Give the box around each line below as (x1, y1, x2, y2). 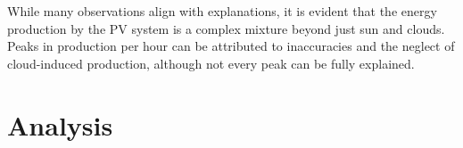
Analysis (7, 106, 113, 143)
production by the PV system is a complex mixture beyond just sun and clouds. (7, 19, 445, 37)
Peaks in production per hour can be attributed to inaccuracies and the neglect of (7, 37, 455, 55)
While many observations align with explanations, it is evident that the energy (7, 2, 437, 20)
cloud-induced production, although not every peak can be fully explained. (7, 53, 415, 72)
